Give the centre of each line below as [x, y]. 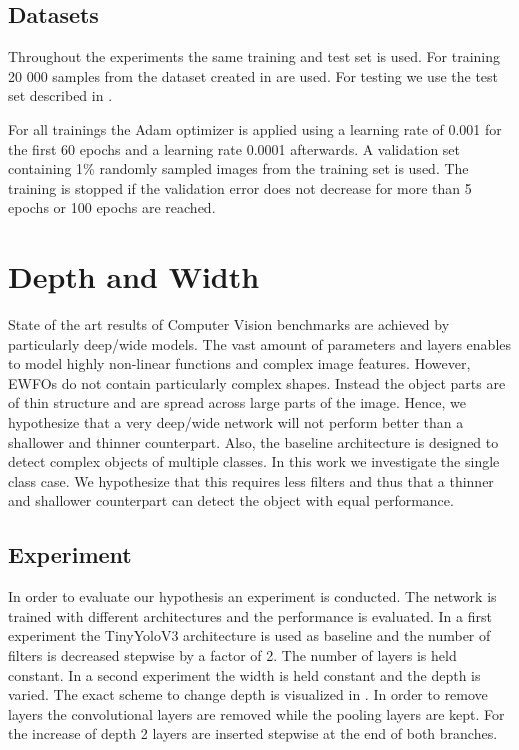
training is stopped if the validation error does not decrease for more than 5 [240, 187]
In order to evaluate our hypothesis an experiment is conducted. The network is [252, 596]
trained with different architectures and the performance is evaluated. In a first [250, 615]
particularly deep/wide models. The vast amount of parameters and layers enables [260, 343]
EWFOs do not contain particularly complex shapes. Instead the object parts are [257, 382]
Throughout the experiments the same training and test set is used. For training [254, 56]
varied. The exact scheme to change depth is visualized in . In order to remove [248, 694]
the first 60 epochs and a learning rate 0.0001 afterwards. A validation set [234, 148]
